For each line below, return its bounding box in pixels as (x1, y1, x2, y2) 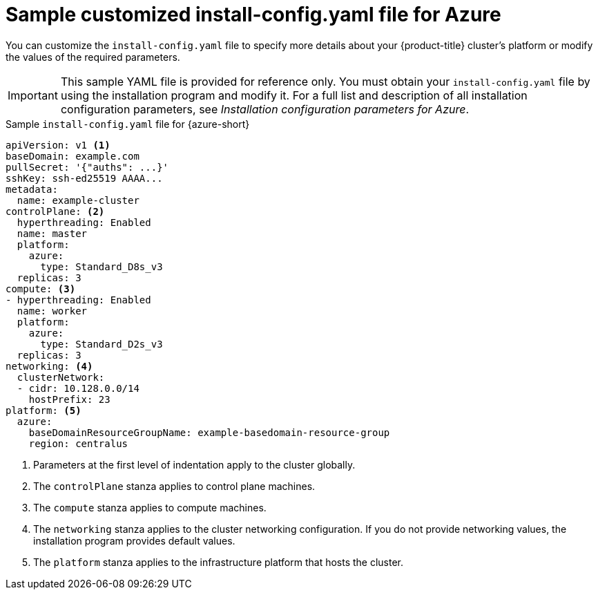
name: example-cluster (17, 194, 139, 206)
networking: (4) (6, 360, 93, 372)
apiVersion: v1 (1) (6, 139, 110, 151)
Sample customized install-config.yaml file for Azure (6, 3, 501, 26)
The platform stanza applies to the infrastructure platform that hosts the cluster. (33, 556, 404, 568)
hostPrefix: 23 (28, 393, 110, 405)
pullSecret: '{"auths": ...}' (6, 161, 169, 173)
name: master (17, 227, 88, 239)
